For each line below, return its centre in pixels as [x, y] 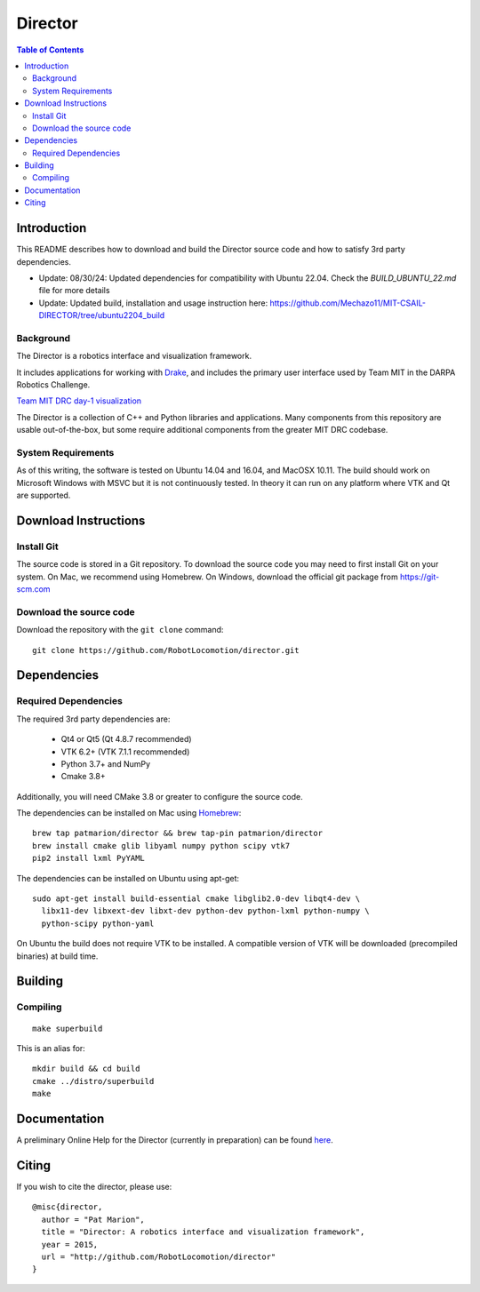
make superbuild [68, 1028]
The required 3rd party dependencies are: [93, 719]
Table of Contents [50, 50]
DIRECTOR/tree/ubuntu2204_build [102, 315]
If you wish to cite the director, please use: [94, 1186]
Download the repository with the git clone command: [120, 630]
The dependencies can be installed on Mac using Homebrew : [129, 813]
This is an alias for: [51, 1048]
